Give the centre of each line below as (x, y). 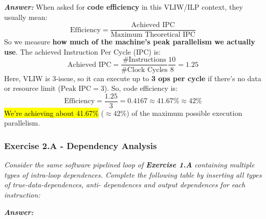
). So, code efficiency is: (141, 88)
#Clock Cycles (145, 70)
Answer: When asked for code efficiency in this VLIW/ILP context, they (124, 7)
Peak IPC (76, 89)
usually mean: (26, 17)
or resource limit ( (32, 88)
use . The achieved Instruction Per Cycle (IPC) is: (83, 51)
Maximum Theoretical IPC (153, 35)
